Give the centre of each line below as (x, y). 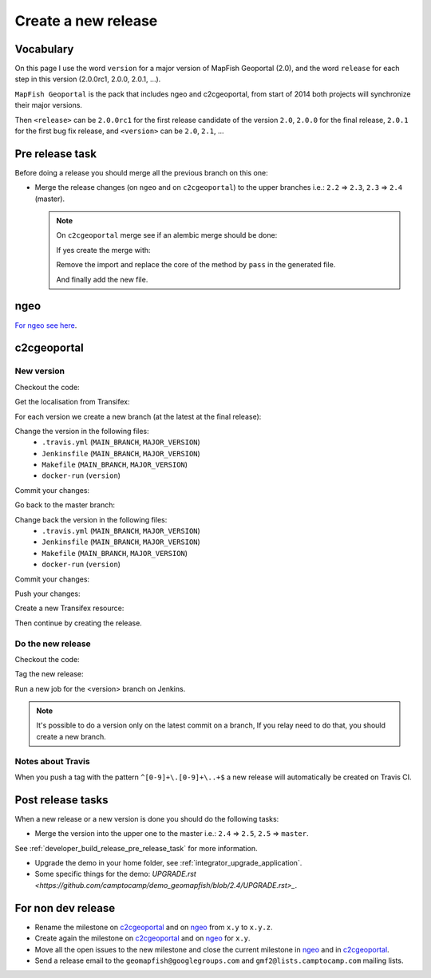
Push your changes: (47, 594)
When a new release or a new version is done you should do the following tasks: (147, 818)
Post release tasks (61, 800)
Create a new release (86, 21)
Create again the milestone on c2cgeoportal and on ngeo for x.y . (142, 938)
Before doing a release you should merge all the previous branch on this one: (141, 172)
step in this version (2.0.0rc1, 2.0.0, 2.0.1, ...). (88, 79)
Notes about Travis (53, 761)
